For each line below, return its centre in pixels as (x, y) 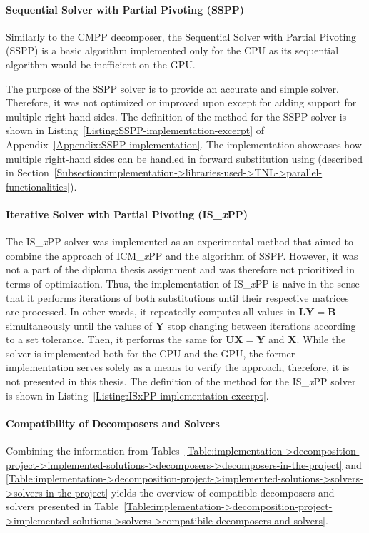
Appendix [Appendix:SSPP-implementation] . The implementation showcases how (184, 144)
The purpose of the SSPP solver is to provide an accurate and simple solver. (172, 88)
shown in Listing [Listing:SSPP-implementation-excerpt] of (135, 130)
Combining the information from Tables (93, 451)
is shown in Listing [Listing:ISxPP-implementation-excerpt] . (137, 395)
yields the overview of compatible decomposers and (223, 492)
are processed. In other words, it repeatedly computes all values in (151, 311)
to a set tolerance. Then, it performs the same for (114, 339)
